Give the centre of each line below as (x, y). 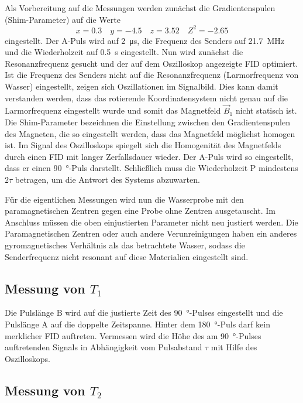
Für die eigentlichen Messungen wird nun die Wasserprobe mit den (124, 199)
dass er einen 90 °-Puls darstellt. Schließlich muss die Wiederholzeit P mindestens (151, 168)
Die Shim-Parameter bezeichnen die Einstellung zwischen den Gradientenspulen (147, 122)
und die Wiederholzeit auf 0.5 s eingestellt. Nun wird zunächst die (124, 52)
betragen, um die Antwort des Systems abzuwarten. (107, 180)
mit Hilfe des (234, 347)
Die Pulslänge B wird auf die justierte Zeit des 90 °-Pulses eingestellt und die (144, 313)
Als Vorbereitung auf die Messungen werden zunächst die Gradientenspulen (140, 8)
